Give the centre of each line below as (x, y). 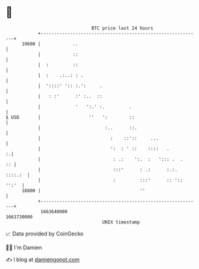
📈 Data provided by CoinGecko (45, 234)
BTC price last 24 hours (122, 28)
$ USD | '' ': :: (70, 117)
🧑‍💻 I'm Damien (24, 247)
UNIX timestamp (121, 222)
